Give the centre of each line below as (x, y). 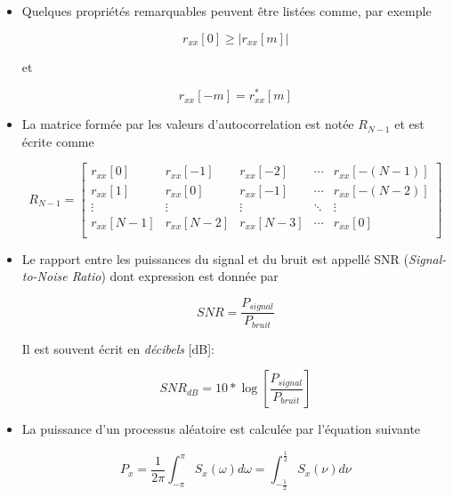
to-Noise (44, 276)
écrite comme (58, 141)
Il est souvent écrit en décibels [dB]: (118, 348)
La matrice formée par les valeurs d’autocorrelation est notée (188, 124)
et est (409, 124)
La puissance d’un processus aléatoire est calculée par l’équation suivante (221, 429)
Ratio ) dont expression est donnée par (175, 276)
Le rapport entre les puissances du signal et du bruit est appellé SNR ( (215, 258)
